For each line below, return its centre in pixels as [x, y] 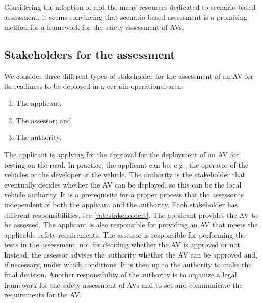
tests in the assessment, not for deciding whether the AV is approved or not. [123, 244]
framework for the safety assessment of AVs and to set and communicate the [123, 284]
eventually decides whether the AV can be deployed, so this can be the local [123, 184]
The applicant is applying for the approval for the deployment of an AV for [122, 154]
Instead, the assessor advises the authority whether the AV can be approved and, [131, 254]
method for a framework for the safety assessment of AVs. [94, 27]
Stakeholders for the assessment [90, 54]
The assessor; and [44, 120]
